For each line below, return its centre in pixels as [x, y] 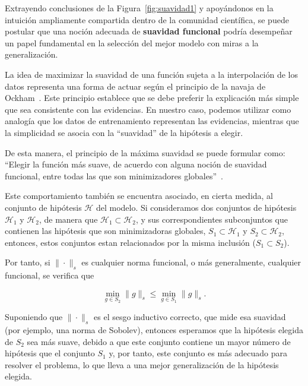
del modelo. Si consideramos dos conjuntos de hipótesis [196, 207]
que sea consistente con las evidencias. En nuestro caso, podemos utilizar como [148, 109]
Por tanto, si [28, 262]
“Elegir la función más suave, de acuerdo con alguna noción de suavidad [136, 164]
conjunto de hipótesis [43, 207]
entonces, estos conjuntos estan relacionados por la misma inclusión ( [130, 242]
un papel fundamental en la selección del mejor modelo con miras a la [132, 42]
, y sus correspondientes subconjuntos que [212, 219]
